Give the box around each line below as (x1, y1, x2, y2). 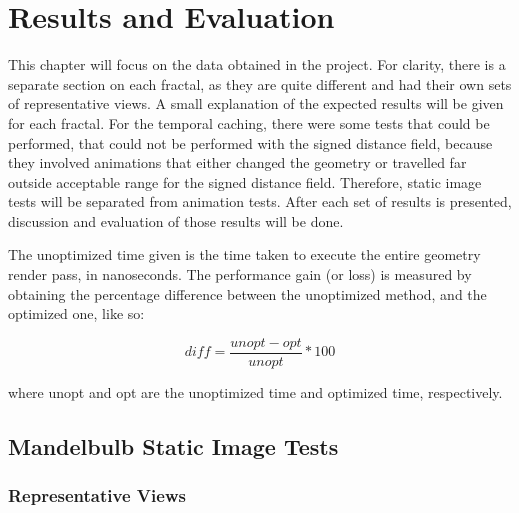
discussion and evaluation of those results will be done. (8, 210, 344, 231)
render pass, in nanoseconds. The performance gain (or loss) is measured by (8, 264, 472, 285)
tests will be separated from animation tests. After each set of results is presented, (8, 191, 512, 212)
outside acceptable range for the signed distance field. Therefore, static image (8, 171, 482, 192)
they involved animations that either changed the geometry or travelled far (8, 152, 467, 173)
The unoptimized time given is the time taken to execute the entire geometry (8, 244, 481, 265)
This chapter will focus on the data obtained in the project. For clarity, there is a (8, 54, 506, 75)
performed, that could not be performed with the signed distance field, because (8, 132, 493, 153)
